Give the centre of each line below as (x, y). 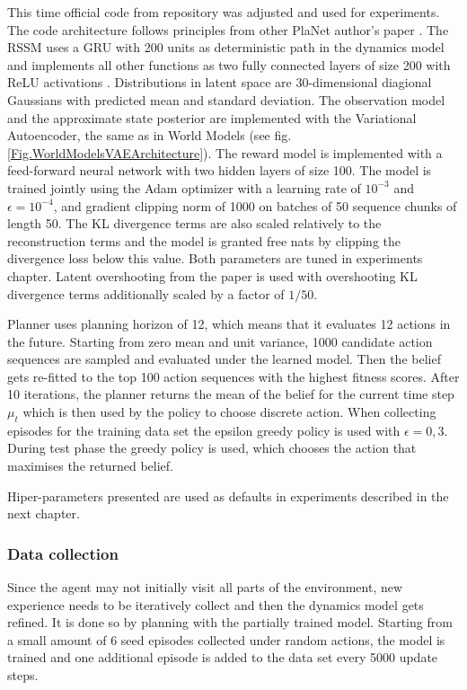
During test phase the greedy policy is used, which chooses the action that (212, 448)
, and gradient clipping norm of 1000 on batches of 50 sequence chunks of (255, 205)
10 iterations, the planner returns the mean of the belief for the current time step (231, 394)
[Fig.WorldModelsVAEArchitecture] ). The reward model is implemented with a (225, 152)
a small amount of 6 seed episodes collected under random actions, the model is (226, 639)
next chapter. (44, 513)
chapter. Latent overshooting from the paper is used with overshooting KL (212, 275)
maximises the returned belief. (90, 466)
